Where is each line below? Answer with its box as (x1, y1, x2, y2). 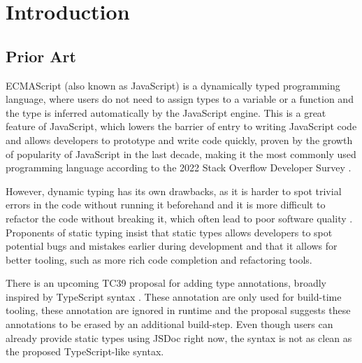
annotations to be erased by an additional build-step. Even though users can (6, 317, 333, 332)
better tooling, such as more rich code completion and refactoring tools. (6, 252, 312, 266)
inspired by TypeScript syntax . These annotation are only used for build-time (6, 289, 342, 304)
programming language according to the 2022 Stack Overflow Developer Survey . (6, 160, 352, 175)
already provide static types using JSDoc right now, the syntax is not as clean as (6, 330, 352, 345)
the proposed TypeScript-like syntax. (6, 344, 164, 359)
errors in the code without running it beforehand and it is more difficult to (6, 197, 326, 212)
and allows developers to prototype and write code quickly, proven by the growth (6, 132, 353, 147)
